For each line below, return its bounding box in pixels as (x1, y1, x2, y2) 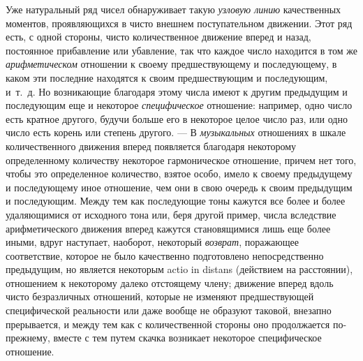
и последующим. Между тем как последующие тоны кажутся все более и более (6, 193, 346, 208)
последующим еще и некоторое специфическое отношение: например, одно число (6, 98, 353, 112)
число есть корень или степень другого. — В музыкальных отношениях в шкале (6, 125, 346, 140)
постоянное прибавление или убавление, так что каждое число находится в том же (6, 43, 357, 57)
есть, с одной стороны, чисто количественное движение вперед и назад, (6, 29, 311, 44)
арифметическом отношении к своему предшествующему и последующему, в (6, 57, 337, 71)
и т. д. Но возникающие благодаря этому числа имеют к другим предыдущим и (6, 84, 348, 98)
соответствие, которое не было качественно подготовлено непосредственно (6, 248, 324, 263)
